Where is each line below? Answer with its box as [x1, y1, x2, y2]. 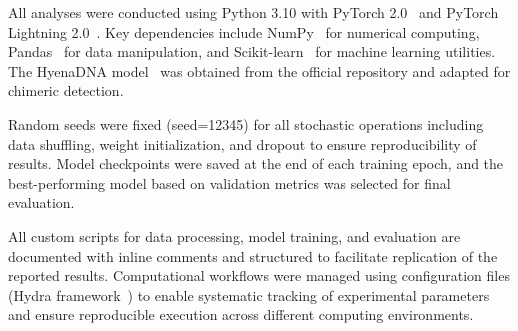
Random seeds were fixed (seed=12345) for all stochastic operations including [8, 113, 484, 134]
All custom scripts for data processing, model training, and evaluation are [8, 225, 461, 246]
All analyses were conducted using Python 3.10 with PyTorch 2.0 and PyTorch [8, 2, 499, 22]
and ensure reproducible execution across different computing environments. [8, 304, 474, 325]
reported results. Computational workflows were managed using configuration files [8, 265, 510, 286]
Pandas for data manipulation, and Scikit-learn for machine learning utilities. [8, 41, 496, 62]
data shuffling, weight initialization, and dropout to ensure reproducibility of [8, 133, 477, 154]
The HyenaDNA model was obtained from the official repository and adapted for [8, 60, 511, 81]
